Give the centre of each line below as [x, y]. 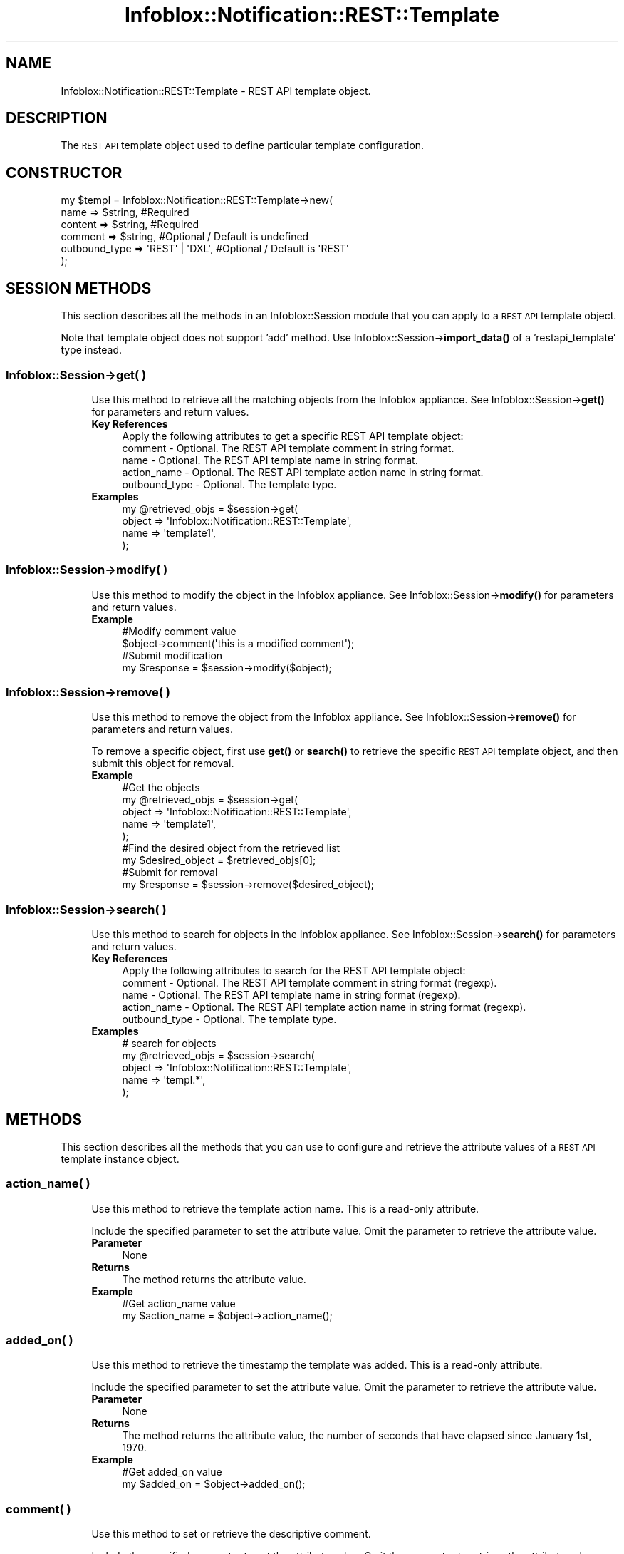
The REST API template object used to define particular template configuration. [243, 145]
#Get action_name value [179, 1303]
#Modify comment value [179, 631]
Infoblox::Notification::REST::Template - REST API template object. [216, 91]
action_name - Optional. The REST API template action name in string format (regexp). [324, 1007]
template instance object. [120, 1158]
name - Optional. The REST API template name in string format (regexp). [291, 995]
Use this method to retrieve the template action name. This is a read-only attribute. [285, 1208]
